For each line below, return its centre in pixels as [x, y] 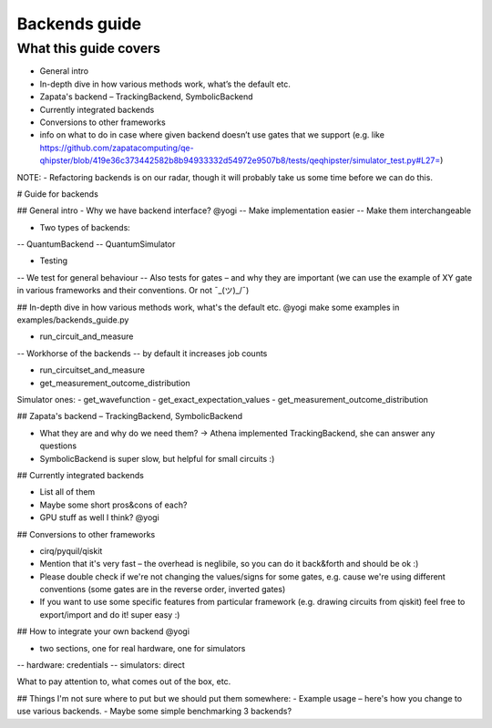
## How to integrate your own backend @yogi [103, 631]
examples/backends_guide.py [73, 320]
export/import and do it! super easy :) [110, 614]
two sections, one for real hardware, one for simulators [143, 648]
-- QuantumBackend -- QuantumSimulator [96, 244]
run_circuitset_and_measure [92, 370]
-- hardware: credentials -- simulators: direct [101, 665]
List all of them [67, 492]
